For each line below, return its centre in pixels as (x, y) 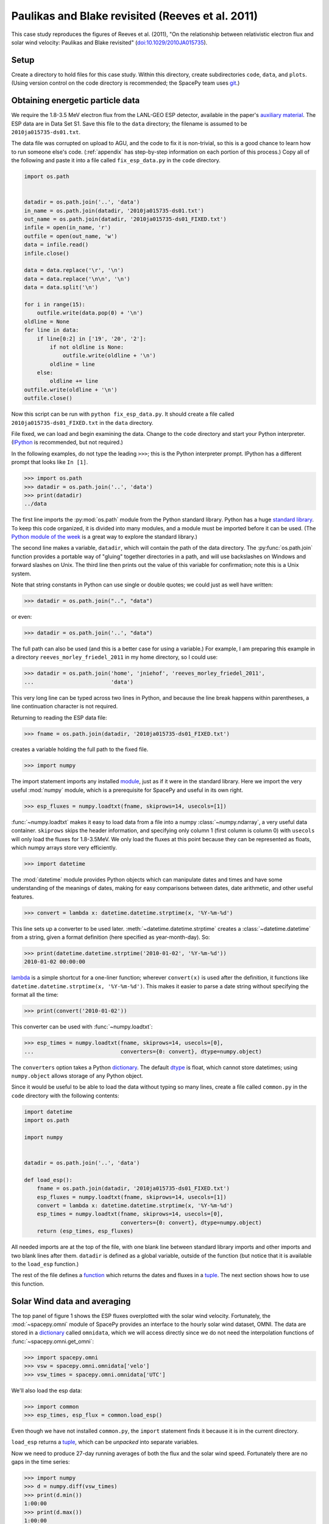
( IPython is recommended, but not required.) (67, 443)
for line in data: (51, 330)
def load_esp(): (48, 1180)
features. (23, 897)
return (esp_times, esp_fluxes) (85, 1231)
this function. (28, 1284)
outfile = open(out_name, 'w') (71, 236)
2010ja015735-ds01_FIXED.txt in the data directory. (82, 422)
